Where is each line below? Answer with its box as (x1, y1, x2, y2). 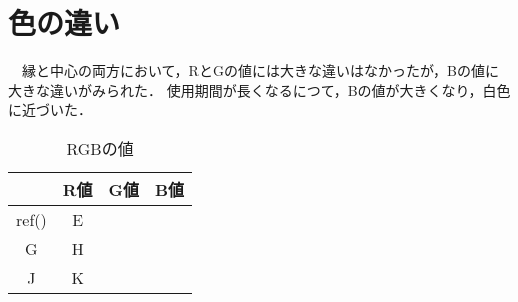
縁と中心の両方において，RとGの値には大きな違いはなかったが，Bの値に (21, 60, 499, 81)
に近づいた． (8, 99, 92, 120)
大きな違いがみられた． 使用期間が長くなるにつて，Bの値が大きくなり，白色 (8, 79, 511, 100)
